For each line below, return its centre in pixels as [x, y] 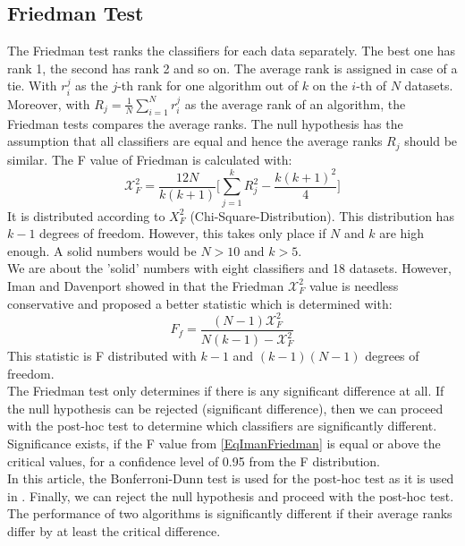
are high [402, 233]
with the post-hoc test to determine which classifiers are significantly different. [222, 426]
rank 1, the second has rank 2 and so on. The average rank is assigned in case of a [232, 68]
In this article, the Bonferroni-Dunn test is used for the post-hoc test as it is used [231, 478]
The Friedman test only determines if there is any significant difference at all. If [226, 391]
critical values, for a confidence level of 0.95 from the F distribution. [194, 461]
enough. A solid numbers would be [102, 250]
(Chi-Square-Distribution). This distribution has [322, 215]
